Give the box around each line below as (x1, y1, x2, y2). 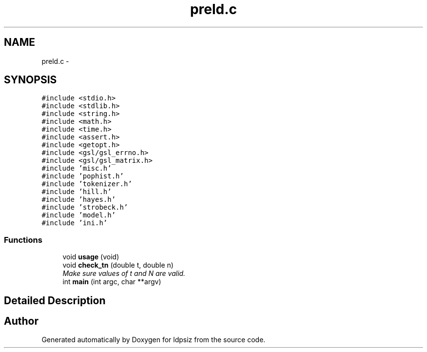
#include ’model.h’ (41, 211, 116, 219)
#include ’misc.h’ (41, 164, 112, 173)
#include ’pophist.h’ (41, 172, 124, 180)
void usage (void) (62, 253, 119, 261)
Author (4, 315, 39, 328)
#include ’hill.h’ (41, 188, 112, 196)
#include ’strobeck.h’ (41, 203, 128, 212)
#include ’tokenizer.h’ (41, 180, 132, 188)
